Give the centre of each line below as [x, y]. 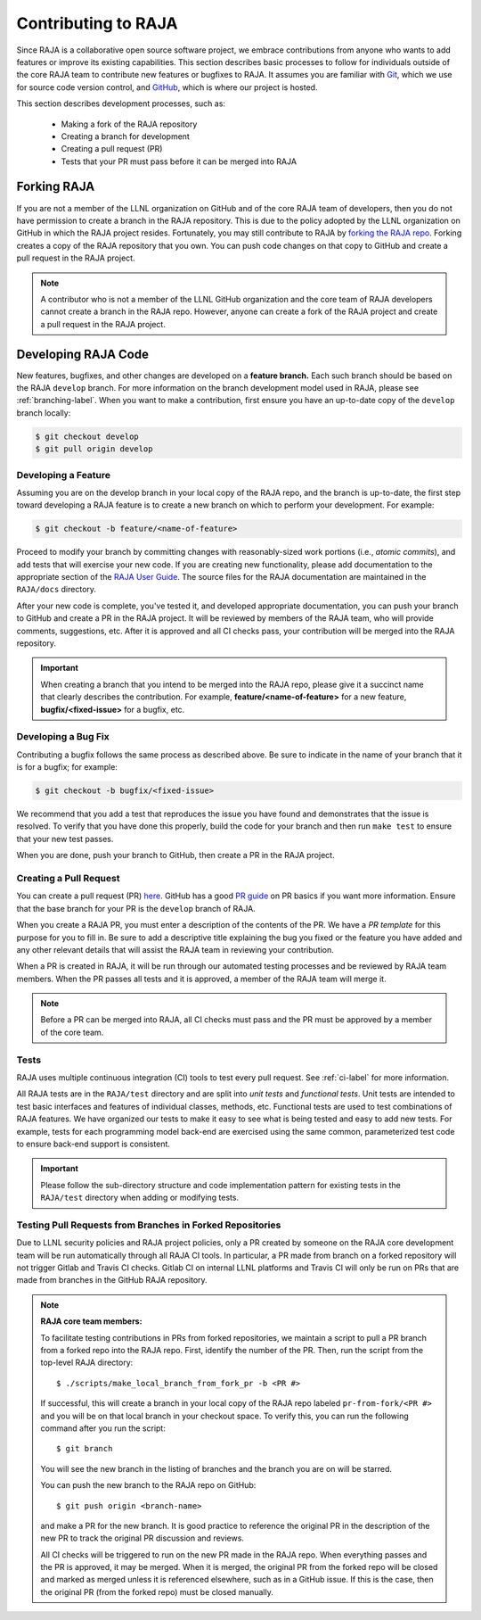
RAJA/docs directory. [57, 590]
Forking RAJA [56, 187]
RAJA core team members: [91, 1321]
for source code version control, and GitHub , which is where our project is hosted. [167, 87]
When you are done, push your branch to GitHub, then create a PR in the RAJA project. [175, 855]
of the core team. [72, 1032]
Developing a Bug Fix [63, 737]
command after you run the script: [103, 1428]
